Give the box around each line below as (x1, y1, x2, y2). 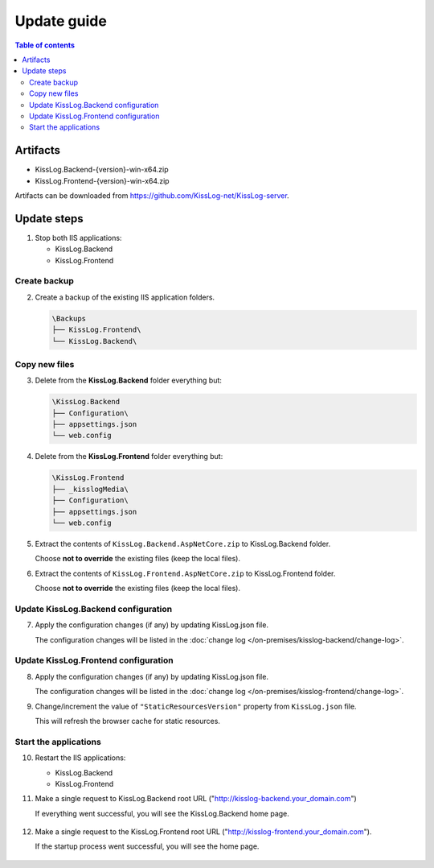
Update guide (14, 12, 108, 30)
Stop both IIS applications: (35, 233, 122, 242)
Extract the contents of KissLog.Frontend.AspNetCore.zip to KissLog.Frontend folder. (35, 568, 336, 578)
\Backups (51, 314, 87, 323)
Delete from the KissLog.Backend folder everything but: (35, 375, 223, 386)
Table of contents (14, 40, 76, 50)
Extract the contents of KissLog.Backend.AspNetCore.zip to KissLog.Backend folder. (35, 539, 331, 548)
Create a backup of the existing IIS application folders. (35, 292, 215, 302)
